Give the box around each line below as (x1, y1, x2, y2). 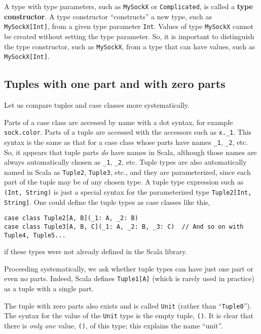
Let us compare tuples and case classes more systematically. (4, 100, 190, 110)
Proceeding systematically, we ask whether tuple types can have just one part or (4, 263, 253, 274)
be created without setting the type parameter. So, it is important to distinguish (4, 31, 254, 41)
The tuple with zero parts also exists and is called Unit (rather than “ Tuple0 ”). (4, 300, 252, 311)
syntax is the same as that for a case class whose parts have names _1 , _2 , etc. (4, 136, 248, 147)
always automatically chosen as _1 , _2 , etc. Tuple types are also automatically (4, 157, 247, 167)
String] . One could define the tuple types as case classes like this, (4, 196, 210, 207)
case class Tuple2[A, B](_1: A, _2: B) (4, 215, 138, 222)
